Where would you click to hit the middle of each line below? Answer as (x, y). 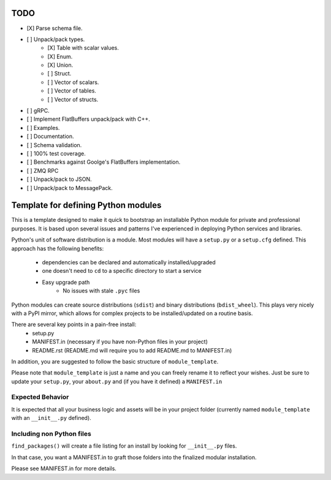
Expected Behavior (40, 397)
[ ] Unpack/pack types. (56, 39)
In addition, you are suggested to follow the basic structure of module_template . (115, 361)
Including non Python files (51, 434)
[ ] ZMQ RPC (43, 170)
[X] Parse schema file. (55, 28)
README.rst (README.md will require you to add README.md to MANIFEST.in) (132, 350)
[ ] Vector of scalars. (73, 82)
